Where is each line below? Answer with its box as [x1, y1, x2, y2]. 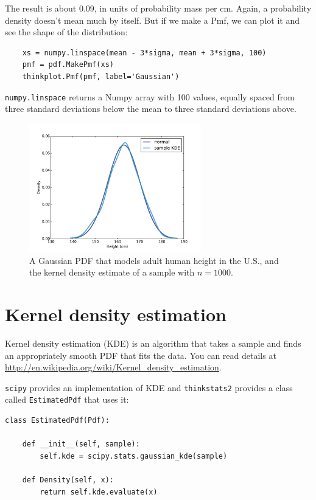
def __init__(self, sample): [22, 440, 140, 449]
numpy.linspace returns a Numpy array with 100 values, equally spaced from [5, 90, 295, 103]
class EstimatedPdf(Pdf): [5, 416, 110, 425]
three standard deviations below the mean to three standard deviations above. [5, 102, 297, 115]
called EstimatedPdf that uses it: [5, 393, 129, 406]
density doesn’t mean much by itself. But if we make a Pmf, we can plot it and [5, 13, 300, 26]
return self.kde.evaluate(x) [40, 487, 158, 496]
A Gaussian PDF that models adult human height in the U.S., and [29, 254, 279, 266]
